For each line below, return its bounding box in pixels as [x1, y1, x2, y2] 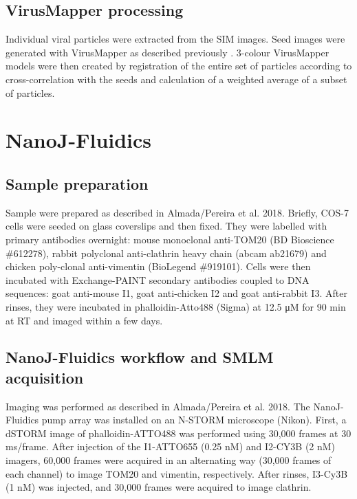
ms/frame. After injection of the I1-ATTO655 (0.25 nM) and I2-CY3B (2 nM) [6, 439, 336, 454]
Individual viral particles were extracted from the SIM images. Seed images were [6, 32, 345, 46]
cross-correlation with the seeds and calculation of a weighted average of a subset [6, 71, 347, 86]
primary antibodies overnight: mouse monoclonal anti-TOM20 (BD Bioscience [6, 232, 334, 246]
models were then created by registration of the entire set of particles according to [6, 58, 352, 73]
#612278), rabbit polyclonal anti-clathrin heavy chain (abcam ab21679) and [6, 245, 327, 260]
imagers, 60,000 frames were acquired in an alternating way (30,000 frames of [6, 453, 332, 467]
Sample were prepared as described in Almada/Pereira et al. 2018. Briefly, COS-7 [6, 205, 349, 219]
